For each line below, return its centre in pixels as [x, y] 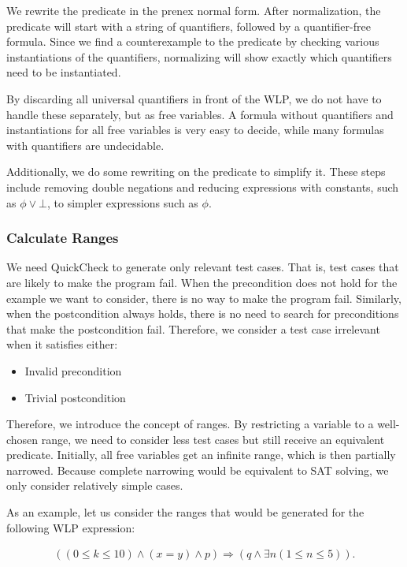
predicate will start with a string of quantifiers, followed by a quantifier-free [189, 26]
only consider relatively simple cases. [95, 485]
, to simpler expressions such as [123, 202]
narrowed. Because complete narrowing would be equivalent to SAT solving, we [198, 470]
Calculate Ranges [63, 238]
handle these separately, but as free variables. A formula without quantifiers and [200, 114]
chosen [22, 439]
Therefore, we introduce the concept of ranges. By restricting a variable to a [190, 424]
